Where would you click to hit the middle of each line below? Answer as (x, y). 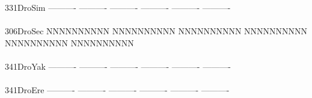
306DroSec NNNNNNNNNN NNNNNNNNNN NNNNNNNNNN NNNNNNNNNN (156, 31)
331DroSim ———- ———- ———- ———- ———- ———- (118, 7)
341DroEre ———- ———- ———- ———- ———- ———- (117, 90)
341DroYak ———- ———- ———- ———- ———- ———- (118, 66)
